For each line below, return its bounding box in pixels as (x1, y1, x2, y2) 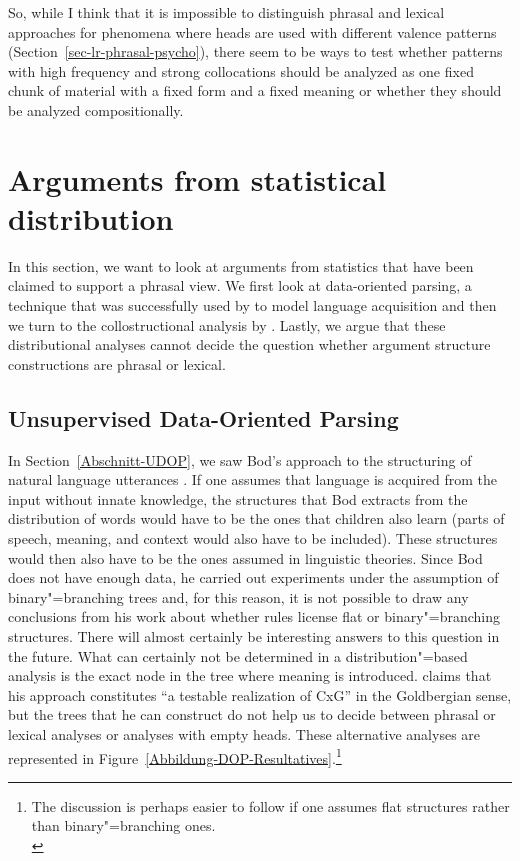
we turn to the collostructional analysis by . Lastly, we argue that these (8, 314, 446, 335)
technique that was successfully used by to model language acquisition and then (8, 295, 497, 316)
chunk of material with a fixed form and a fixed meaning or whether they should (8, 80, 502, 101)
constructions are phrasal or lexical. (8, 353, 226, 374)
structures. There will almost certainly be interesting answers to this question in (8, 625, 500, 646)
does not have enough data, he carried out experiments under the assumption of (8, 567, 499, 588)
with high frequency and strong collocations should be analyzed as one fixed (8, 60, 474, 81)
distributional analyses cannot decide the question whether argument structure (8, 334, 491, 355)
